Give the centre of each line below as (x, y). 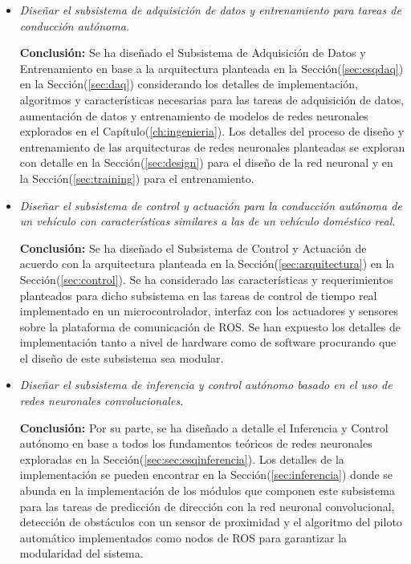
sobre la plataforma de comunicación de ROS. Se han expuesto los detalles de (210, 326)
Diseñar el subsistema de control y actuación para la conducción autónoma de (211, 205)
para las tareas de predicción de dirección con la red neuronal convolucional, (207, 506)
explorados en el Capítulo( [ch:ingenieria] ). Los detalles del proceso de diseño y (212, 131)
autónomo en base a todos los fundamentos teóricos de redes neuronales (196, 443)
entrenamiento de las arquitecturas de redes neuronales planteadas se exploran (212, 146)
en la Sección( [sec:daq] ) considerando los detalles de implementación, (189, 84)
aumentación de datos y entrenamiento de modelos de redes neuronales (194, 115)
